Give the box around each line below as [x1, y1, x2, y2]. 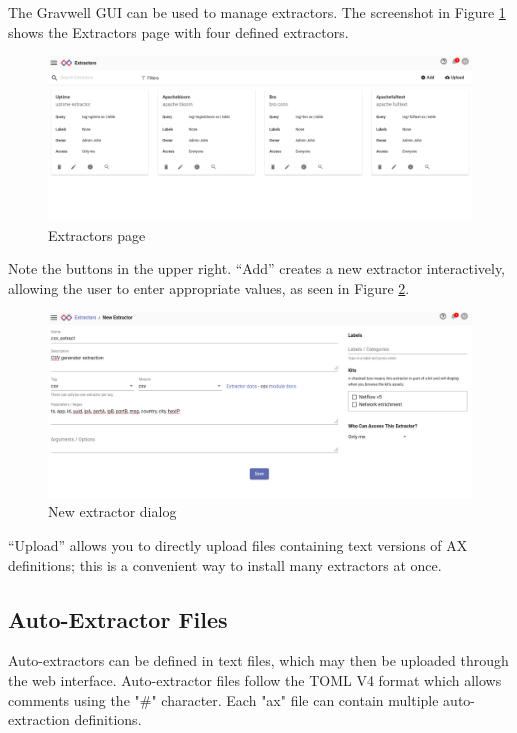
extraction [8, 709, 70, 730]
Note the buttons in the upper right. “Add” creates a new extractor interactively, [8, 258, 505, 279]
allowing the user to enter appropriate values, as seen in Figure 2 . [8, 277, 410, 298]
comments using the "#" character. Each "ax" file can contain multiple [8, 689, 439, 710]
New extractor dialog [48, 501, 177, 522]
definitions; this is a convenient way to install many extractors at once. [8, 554, 442, 575]
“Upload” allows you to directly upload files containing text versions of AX [8, 535, 468, 556]
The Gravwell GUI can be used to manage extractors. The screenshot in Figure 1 [8, 2, 506, 22]
